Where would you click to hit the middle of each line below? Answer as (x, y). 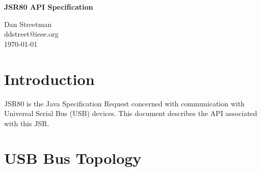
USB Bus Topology (73, 158)
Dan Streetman (28, 24)
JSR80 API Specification (49, 7)
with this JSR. (27, 123)
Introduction (49, 79)
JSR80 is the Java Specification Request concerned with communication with (124, 103)
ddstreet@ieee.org (31, 34)
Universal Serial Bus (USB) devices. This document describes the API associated (131, 113)
